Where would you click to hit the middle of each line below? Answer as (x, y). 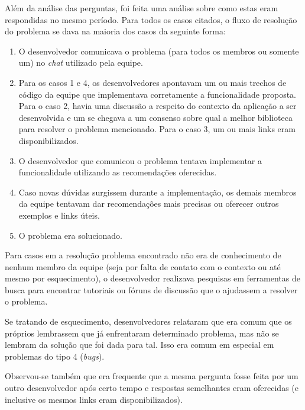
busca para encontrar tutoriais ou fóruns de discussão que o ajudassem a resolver (151, 289)
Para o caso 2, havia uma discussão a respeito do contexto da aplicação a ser (158, 106)
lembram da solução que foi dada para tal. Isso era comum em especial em (139, 345)
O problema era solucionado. (70, 235)
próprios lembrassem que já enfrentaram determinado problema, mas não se (142, 333)
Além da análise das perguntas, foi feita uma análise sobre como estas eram (142, 8)
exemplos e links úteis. (59, 215)
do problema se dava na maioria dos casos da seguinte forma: (115, 31)
